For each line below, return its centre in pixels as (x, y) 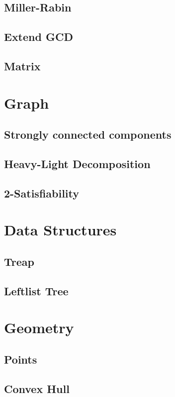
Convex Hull (37, 388)
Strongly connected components (88, 134)
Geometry (39, 327)
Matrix (22, 66)
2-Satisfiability (42, 193)
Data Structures (60, 230)
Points (21, 359)
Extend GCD (39, 37)
